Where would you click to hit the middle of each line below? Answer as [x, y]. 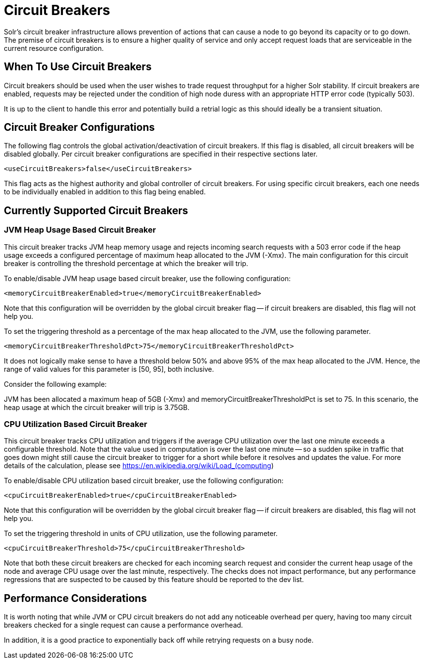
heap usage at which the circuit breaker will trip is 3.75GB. [97, 407]
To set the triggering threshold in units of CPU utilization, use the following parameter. [141, 534]
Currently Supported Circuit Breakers [96, 210]
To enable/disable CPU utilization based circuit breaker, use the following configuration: [144, 481]
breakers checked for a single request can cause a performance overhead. [124, 625]
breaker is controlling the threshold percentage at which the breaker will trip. [126, 263]
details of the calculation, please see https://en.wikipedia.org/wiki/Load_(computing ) [139, 466]
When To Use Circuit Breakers [78, 67]
